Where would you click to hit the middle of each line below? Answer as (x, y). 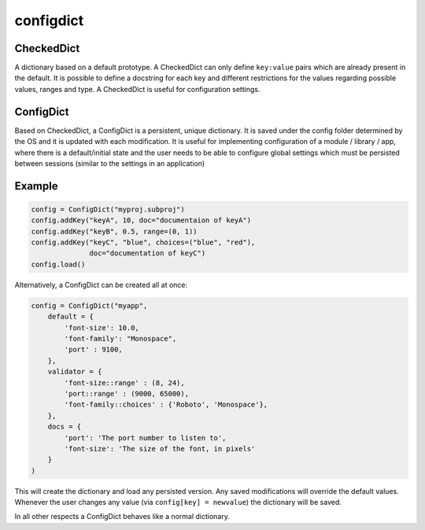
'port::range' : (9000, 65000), (126, 394)
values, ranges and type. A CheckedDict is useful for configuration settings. (137, 89)
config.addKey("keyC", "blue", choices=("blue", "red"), (143, 243)
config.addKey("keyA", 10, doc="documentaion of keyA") (141, 221)
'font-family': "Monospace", (120, 339)
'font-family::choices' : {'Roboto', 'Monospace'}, (166, 405)
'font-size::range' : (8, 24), (124, 383)
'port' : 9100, (94, 350)
